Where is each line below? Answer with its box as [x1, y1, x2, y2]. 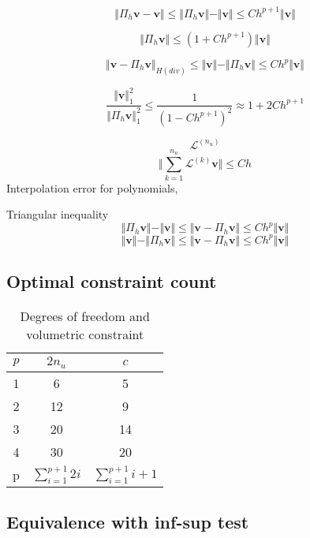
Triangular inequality [6, 206, 109, 222]
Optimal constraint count [6, 269, 217, 293]
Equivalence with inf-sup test [6, 510, 249, 534]
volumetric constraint [26, 324, 144, 343]
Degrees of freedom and [20, 306, 150, 325]
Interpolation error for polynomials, [6, 179, 178, 196]
